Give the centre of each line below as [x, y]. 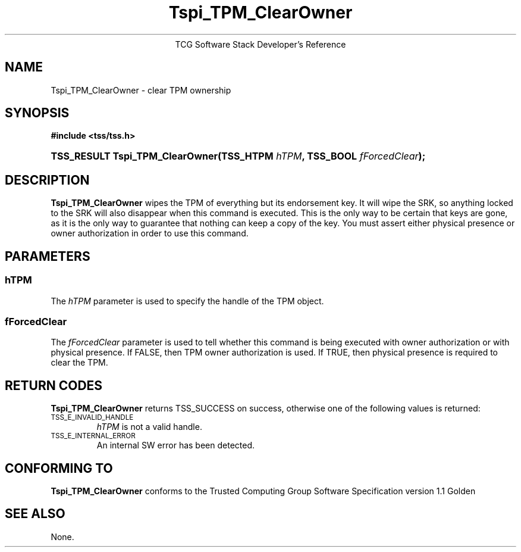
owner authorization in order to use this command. [150, 233]
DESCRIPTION [47, 180]
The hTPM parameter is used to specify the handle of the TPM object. [187, 301]
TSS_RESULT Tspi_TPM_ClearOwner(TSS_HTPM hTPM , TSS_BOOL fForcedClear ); [238, 156]
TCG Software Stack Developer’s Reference [260, 44]
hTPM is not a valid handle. [149, 427]
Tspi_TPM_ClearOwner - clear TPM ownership [141, 90]
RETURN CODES [54, 385]
